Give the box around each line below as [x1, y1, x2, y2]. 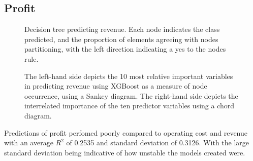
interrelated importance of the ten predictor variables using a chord [24, 100, 235, 111]
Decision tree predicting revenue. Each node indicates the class [24, 24, 220, 34]
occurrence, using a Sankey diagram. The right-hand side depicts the [24, 90, 238, 101]
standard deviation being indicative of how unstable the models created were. [4, 147, 245, 157]
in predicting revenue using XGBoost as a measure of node [24, 80, 207, 91]
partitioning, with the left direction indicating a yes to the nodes [24, 44, 226, 54]
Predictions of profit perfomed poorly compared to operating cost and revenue [4, 127, 247, 138]
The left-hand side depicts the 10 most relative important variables [24, 70, 233, 81]
